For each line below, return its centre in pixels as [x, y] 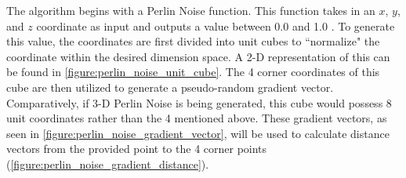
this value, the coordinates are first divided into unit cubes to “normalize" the [193, 41]
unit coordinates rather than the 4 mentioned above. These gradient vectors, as [197, 118]
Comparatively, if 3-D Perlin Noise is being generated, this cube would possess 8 [199, 102]
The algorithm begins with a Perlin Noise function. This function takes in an [191, 10]
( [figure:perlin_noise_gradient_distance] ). [108, 163]
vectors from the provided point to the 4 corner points [137, 149]
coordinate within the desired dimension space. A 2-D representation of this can [198, 56]
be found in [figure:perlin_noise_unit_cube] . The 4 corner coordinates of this [193, 72]
